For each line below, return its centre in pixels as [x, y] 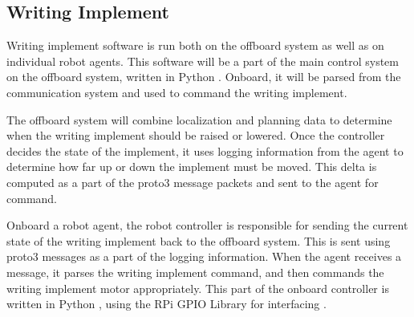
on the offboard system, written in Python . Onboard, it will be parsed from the [204, 77]
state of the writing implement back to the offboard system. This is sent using [199, 240]
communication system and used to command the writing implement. [177, 92]
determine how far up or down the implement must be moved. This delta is [192, 167]
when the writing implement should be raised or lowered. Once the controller [196, 135]
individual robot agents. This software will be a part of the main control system [203, 61]
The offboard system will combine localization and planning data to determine [199, 119]
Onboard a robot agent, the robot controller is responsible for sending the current [207, 225]
